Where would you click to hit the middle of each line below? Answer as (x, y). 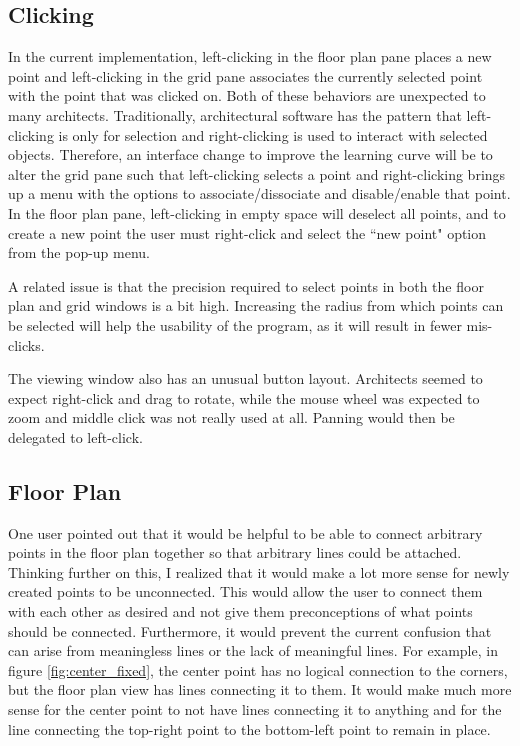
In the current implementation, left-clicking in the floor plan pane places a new (250, 56)
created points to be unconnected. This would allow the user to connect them (245, 591)
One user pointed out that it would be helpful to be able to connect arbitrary (245, 532)
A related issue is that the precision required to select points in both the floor (246, 285)
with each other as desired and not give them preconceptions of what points (240, 611)
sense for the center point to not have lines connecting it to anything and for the (255, 709)
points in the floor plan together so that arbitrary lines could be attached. (235, 552)
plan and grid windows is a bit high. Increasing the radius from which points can (256, 305)
